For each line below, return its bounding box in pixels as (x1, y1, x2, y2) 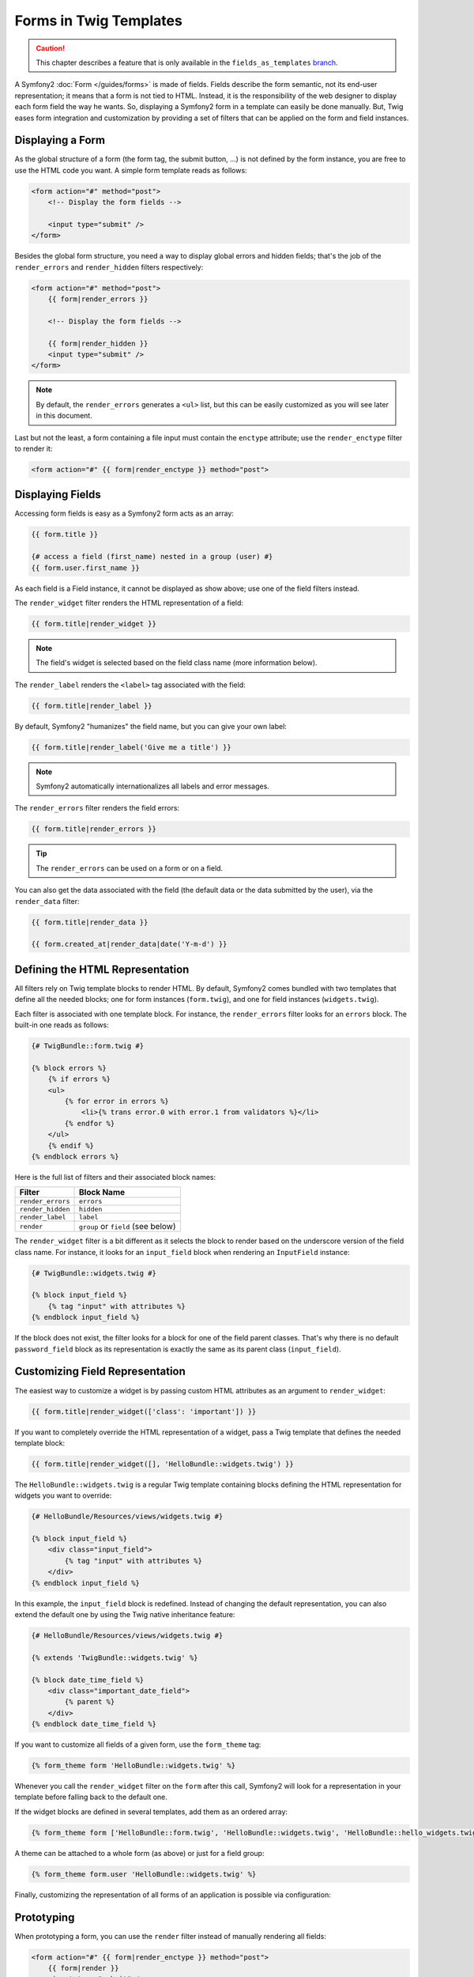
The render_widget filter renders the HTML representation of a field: (14, 598, 244, 607)
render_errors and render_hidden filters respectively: (14, 262, 204, 272)
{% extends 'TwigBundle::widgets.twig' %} (31, 1653, 198, 1662)
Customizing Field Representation (14, 1365, 186, 1378)
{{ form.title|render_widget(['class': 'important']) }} (31, 1407, 257, 1416)
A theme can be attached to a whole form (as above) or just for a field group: (14, 1848, 265, 1858)
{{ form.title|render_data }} (31, 917, 149, 927)
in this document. (36, 411, 92, 421)
